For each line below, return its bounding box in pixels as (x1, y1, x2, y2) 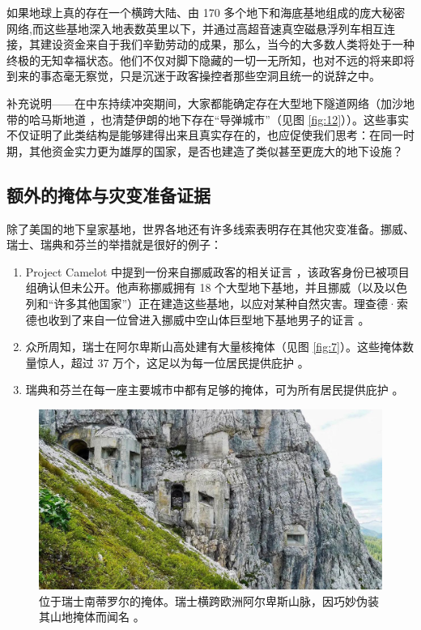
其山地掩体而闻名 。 (39, 608, 145, 625)
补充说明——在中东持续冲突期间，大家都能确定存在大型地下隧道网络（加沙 (6, 94, 403, 111)
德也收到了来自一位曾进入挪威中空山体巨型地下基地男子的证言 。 (25, 311, 370, 328)
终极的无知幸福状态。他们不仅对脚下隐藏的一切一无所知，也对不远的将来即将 (6, 51, 415, 68)
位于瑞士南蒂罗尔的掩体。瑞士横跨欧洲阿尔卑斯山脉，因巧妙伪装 (39, 592, 379, 609)
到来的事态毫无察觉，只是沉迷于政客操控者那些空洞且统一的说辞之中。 (6, 67, 381, 84)
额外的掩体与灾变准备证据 (6, 182, 210, 207)
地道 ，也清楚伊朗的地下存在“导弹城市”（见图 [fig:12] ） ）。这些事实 (62, 110, 410, 127)
